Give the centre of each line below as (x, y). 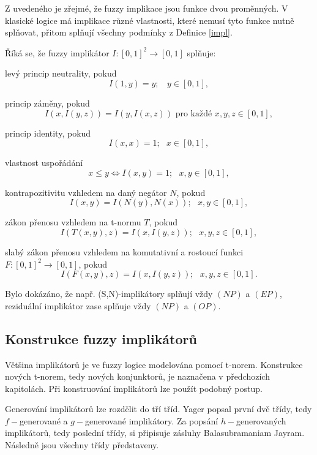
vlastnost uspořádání (44, 163)
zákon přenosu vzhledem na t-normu (73, 222)
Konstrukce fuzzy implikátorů (101, 338)
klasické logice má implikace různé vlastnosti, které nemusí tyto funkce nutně (150, 20)
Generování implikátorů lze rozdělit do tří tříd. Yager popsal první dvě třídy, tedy (158, 409)
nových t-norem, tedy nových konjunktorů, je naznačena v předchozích (137, 376)
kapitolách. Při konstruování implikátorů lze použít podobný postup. (134, 388)
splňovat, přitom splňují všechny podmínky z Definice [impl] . (119, 32)
